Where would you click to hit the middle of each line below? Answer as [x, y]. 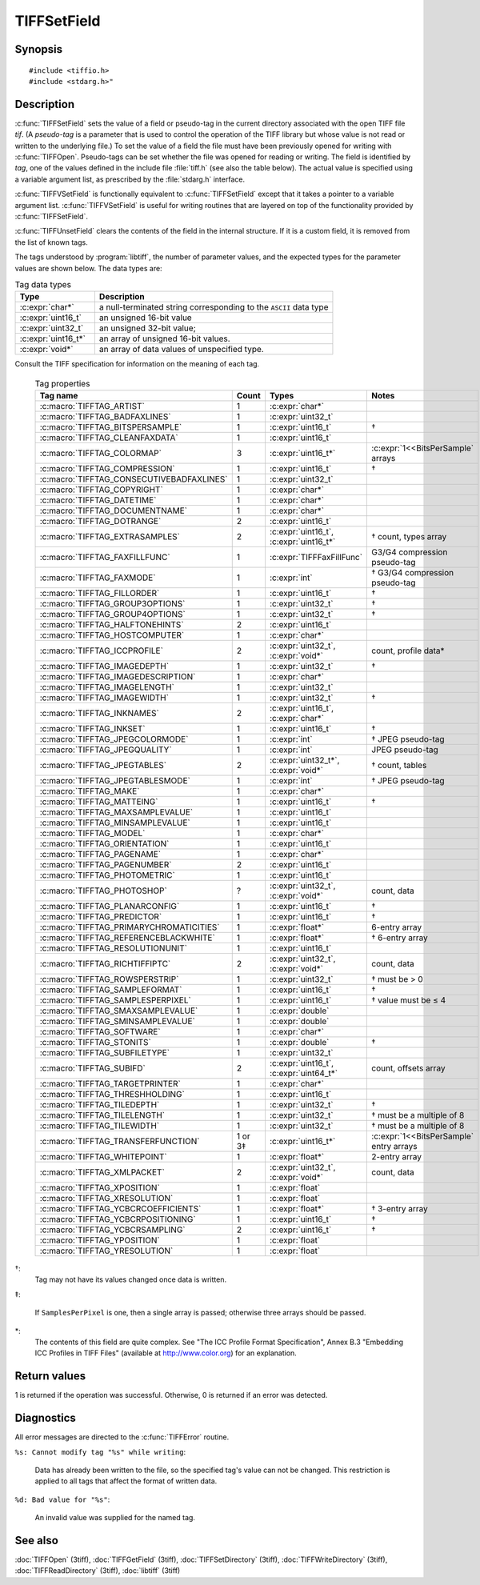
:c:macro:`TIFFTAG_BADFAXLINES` [105, 417]
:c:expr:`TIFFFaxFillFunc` [316, 558]
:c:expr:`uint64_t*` [304, 1074]
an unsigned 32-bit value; [147, 328]
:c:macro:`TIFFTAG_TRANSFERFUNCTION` [120, 1142]
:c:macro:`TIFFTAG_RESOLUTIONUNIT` [114, 948]
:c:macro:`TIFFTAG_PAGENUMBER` [106, 865]
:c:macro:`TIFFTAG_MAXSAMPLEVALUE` [116, 812]
